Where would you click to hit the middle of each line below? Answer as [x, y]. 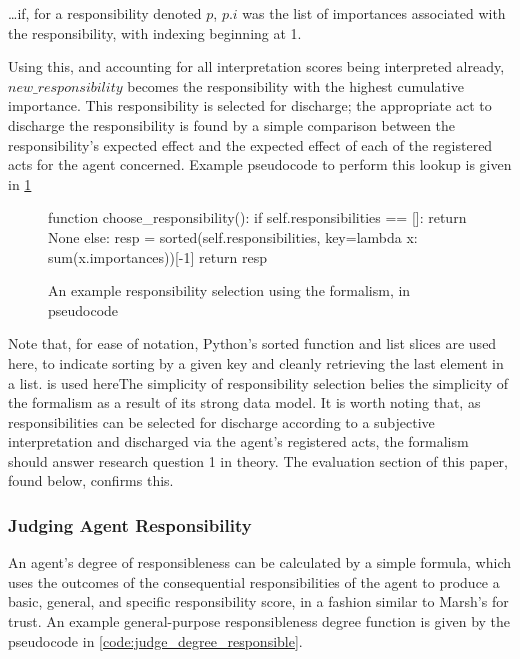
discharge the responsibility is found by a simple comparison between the [232, 124]
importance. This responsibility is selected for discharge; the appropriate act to [250, 105]
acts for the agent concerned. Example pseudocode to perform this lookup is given [260, 164]
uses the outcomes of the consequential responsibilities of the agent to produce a [254, 581]
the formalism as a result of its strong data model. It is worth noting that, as [244, 402]
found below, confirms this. [91, 480]
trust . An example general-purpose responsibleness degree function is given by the [259, 621]
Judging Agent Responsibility [130, 524]
